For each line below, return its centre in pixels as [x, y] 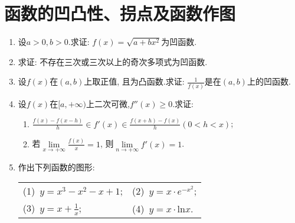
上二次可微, [108, 103]
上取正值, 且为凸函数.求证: [134, 81]
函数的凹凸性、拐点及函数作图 [120, 13]
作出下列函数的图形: [56, 167]
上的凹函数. [269, 81]
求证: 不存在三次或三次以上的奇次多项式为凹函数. [113, 61]
